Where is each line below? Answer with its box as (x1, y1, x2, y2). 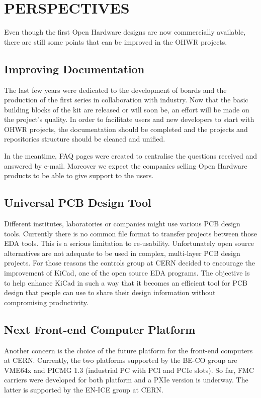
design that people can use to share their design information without (4, 287, 216, 298)
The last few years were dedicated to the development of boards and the (4, 84, 227, 95)
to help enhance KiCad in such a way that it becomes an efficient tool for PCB (4, 277, 247, 288)
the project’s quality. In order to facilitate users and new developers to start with (4, 114, 254, 124)
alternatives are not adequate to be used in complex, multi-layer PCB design (4, 247, 240, 258)
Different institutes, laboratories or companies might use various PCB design (4, 218, 240, 229)
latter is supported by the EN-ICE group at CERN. (4, 384, 163, 394)
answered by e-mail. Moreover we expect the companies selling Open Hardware (4, 160, 247, 171)
